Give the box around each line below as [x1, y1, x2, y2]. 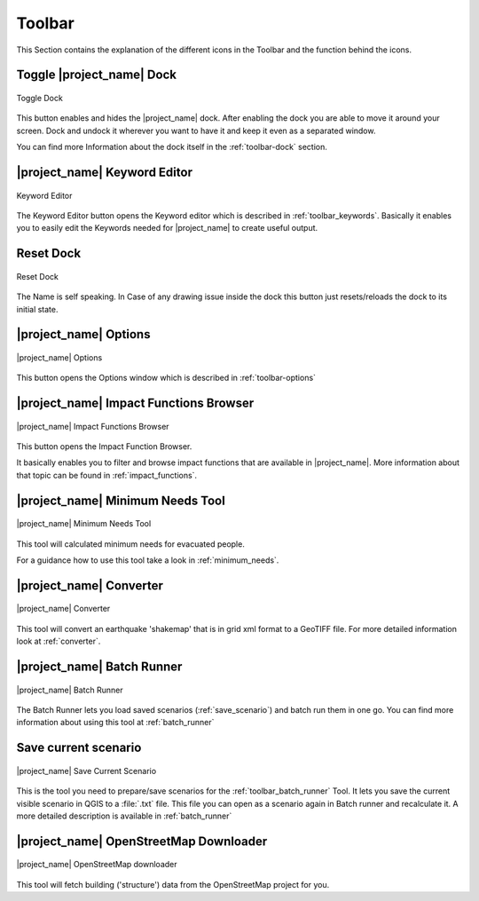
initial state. [16, 304, 59, 314]
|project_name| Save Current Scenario [16, 765, 157, 776]
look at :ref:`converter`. [16, 636, 101, 647]
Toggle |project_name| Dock [16, 67, 177, 83]
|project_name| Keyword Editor [16, 164, 192, 179]
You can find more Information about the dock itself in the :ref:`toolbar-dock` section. [16, 142, 328, 153]
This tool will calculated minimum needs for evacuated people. [16, 538, 246, 549]
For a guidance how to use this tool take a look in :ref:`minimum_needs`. [16, 555, 279, 565]
